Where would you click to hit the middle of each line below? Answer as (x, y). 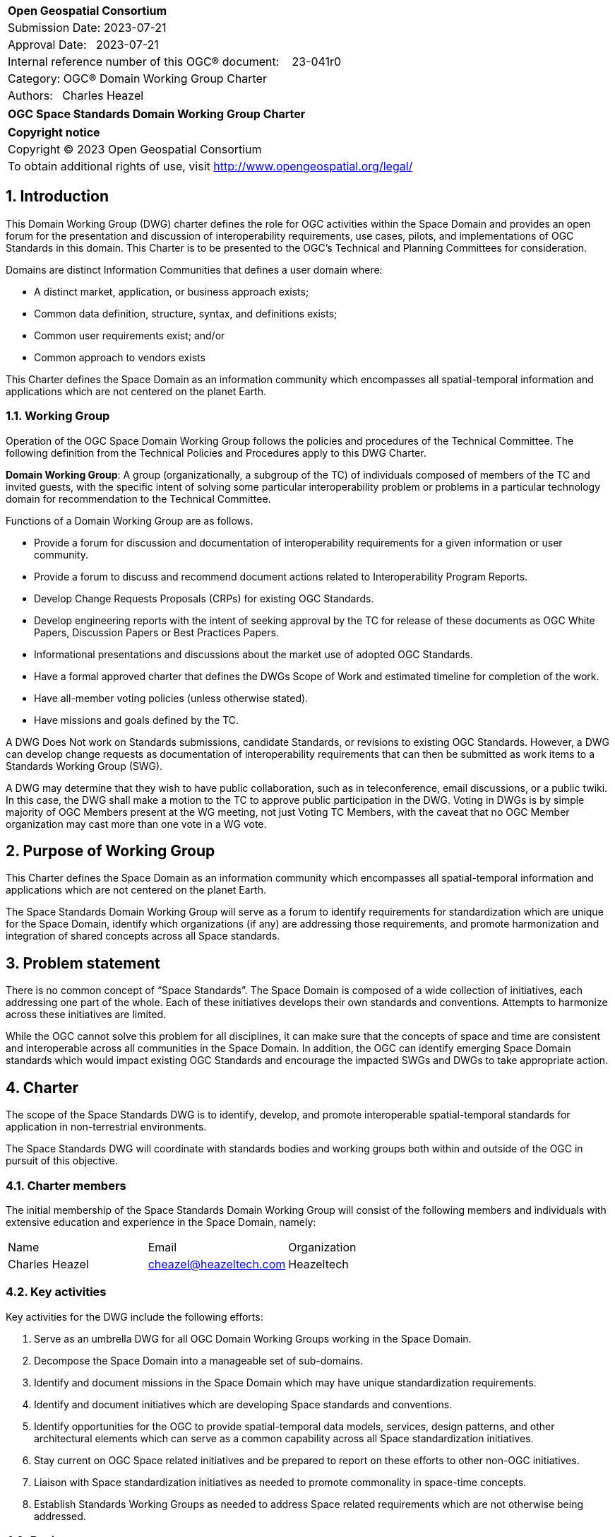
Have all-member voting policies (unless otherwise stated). (171, 698)
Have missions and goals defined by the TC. (137, 720)
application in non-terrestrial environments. (106, 1127)
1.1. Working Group (58, 416)
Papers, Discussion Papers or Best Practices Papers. (156, 632)
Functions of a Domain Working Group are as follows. (130, 520)
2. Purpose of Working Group (111, 851)
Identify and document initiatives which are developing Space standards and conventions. (243, 1404)
